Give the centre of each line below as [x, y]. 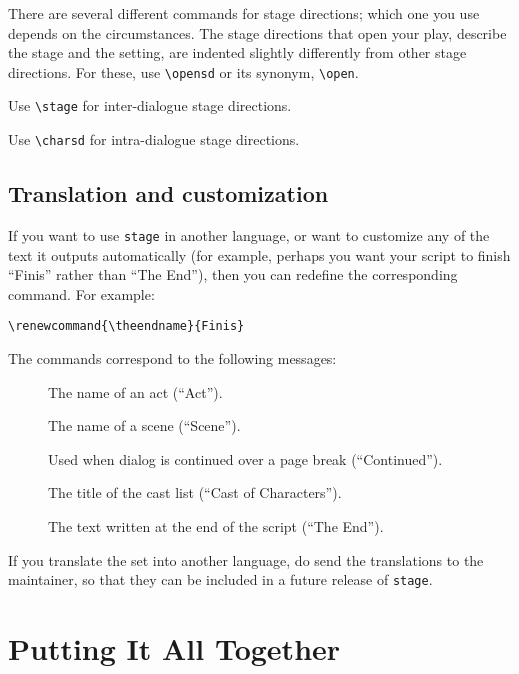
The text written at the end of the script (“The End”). [216, 526]
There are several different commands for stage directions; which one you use [244, 13]
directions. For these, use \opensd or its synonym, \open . [183, 71]
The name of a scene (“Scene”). [144, 425]
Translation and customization [168, 193]
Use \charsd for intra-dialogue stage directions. [154, 139]
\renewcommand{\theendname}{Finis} [126, 326]
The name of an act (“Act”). [135, 391]
